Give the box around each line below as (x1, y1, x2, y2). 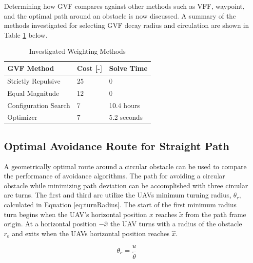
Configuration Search (7, 100, 70, 110)
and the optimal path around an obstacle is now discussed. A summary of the (4, 10, 236, 21)
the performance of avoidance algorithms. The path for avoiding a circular (4, 171, 225, 181)
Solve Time (109, 63, 148, 73)
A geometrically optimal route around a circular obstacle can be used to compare (4, 161, 247, 171)
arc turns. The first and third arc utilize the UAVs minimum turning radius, (4, 190, 232, 200)
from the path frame (185, 209, 246, 219)
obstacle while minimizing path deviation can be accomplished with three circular (4, 180, 248, 190)
